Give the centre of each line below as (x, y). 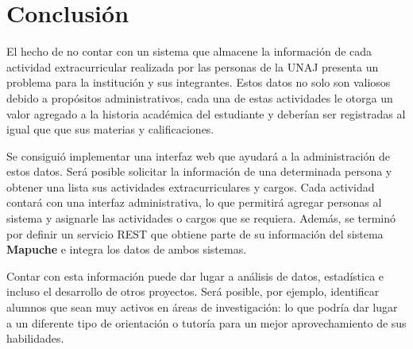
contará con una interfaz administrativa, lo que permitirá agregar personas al (194, 202)
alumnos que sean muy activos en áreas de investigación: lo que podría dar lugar (202, 307)
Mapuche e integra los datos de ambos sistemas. (127, 249)
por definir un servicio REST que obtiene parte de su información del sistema (195, 233)
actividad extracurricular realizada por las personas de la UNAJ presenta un (193, 66)
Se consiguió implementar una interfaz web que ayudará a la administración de (198, 155)
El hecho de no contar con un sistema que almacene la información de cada (189, 51)
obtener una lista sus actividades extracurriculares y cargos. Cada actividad (191, 186)
